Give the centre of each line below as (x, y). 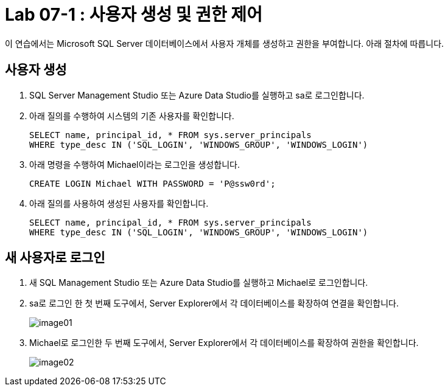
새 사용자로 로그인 (55, 258)
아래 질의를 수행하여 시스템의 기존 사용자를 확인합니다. (132, 116)
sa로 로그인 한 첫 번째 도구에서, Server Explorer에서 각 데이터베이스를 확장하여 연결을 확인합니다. (214, 303)
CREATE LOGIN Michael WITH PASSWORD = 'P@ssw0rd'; (152, 183)
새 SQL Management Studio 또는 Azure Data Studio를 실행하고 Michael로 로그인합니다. (199, 283)
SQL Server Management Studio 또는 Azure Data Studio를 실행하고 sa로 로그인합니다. (197, 95)
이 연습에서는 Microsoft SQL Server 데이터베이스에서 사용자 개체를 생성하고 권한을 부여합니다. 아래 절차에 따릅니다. (225, 43)
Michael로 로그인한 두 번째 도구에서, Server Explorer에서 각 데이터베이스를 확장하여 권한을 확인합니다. (224, 343)
